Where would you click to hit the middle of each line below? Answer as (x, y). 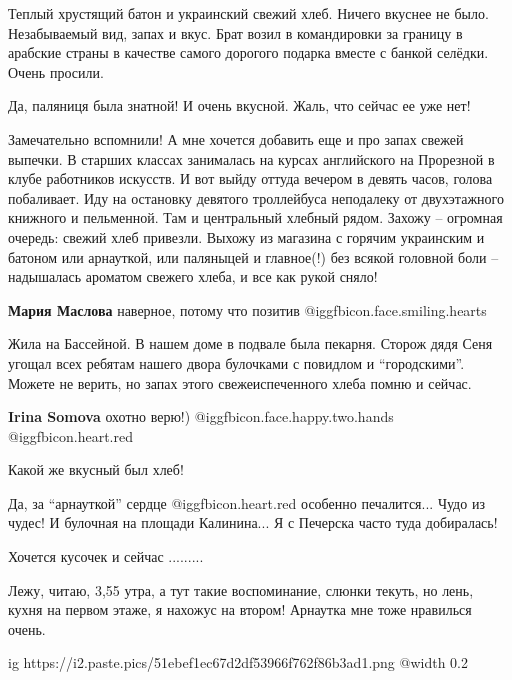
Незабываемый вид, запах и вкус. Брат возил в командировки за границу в (235, 32)
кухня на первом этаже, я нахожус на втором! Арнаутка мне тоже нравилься (240, 609)
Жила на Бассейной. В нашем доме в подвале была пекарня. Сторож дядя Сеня (250, 343)
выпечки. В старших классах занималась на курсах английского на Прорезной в (251, 158)
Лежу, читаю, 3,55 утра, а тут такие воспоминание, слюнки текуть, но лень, (241, 589)
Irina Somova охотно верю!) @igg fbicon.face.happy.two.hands (201, 416)
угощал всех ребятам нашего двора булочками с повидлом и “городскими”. (236, 362)
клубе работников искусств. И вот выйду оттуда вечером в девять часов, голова (250, 178)
